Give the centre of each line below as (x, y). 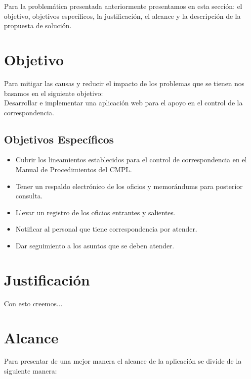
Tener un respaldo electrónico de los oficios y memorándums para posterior (129, 186)
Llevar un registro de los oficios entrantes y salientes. (95, 212)
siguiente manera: (31, 371)
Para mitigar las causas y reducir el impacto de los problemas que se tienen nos (124, 83)
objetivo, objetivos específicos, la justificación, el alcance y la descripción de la (122, 16)
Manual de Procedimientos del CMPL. (74, 169)
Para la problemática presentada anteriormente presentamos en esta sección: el (123, 6)
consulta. (29, 196)
